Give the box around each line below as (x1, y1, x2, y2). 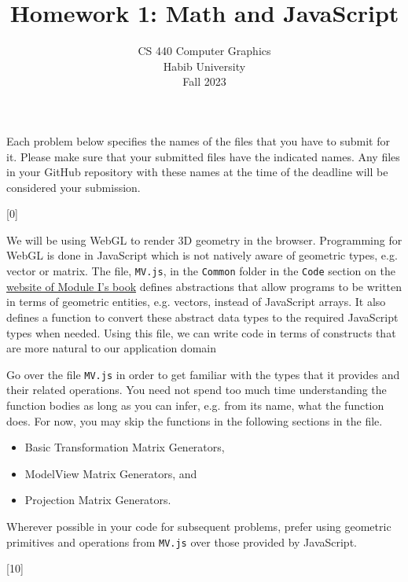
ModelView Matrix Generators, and (24, 465, 197, 481)
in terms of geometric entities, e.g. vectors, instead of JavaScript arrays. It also (6, 293, 386, 310)
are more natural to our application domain (6, 340, 216, 356)
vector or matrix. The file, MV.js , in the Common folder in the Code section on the (6, 263, 395, 279)
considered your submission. (6, 179, 141, 195)
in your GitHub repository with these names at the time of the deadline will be (6, 164, 388, 180)
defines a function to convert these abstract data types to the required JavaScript (6, 308, 399, 325)
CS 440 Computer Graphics (138, 42, 271, 59)
